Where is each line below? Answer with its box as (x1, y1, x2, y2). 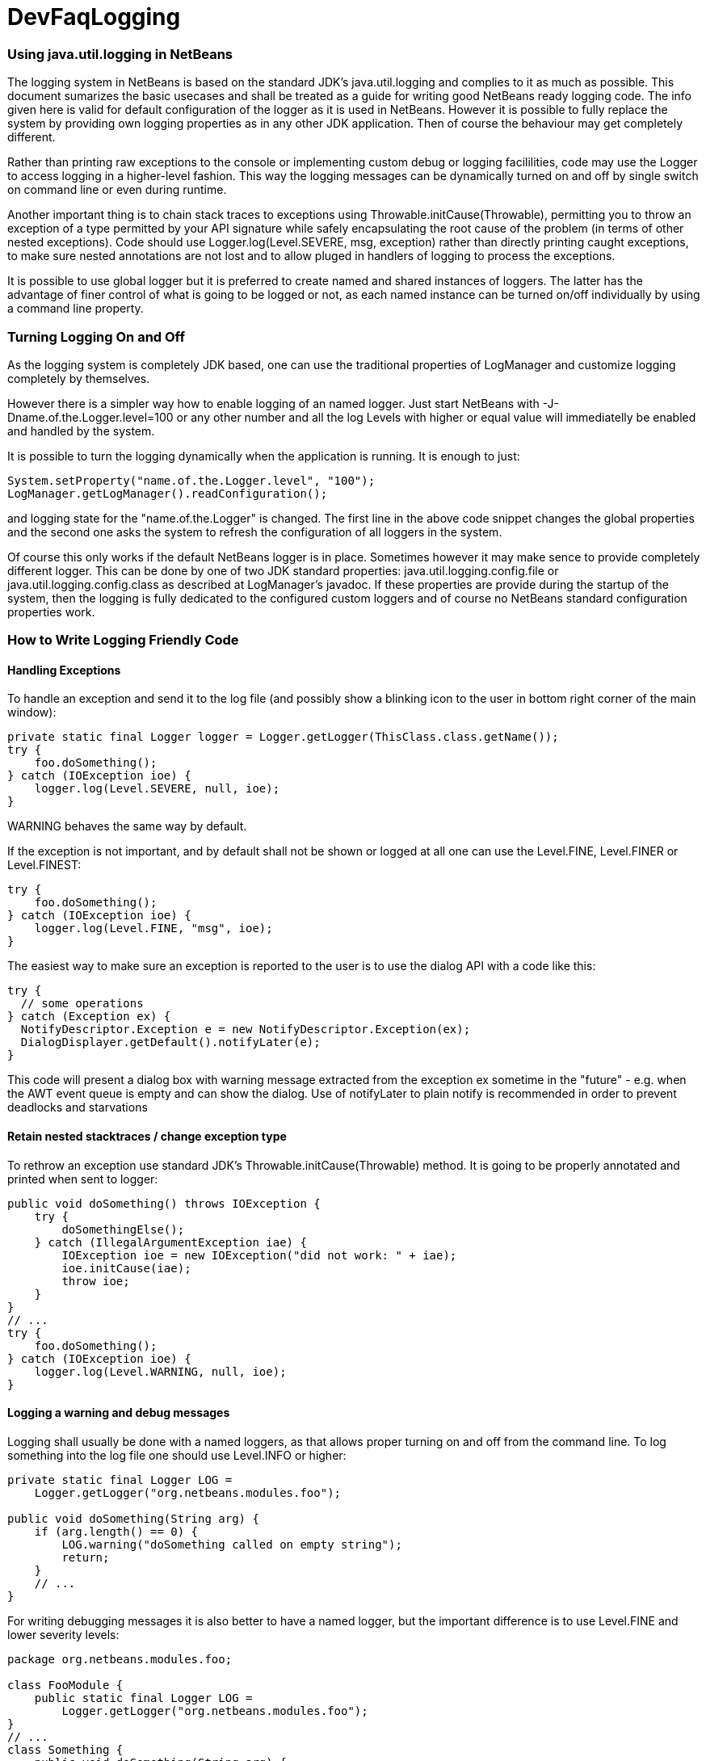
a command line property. (7, 301, 144, 316)
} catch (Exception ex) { (7, 1010, 171, 1023)
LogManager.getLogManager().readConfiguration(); (7, 486, 328, 500)
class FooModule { (7, 1678, 124, 1692)
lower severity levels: (7, 1627, 120, 1641)
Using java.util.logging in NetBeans (7, 45, 233, 62)
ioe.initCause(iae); (61, 1261, 191, 1275)
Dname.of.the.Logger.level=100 (7, 410, 174, 424)
